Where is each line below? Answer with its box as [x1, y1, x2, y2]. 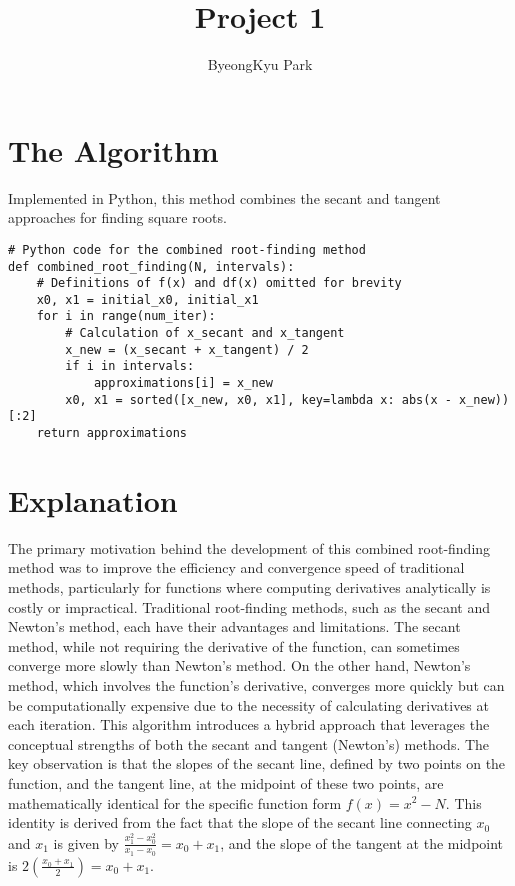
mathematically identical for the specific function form [8, 792, 342, 813]
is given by [53, 832, 120, 853]
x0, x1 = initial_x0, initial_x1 [36, 292, 259, 307]
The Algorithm [8, 129, 219, 170]
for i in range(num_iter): [36, 309, 216, 324]
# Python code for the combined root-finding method [8, 242, 366, 257]
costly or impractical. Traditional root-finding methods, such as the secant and [8, 596, 491, 617]
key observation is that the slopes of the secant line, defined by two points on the [8, 753, 506, 774]
